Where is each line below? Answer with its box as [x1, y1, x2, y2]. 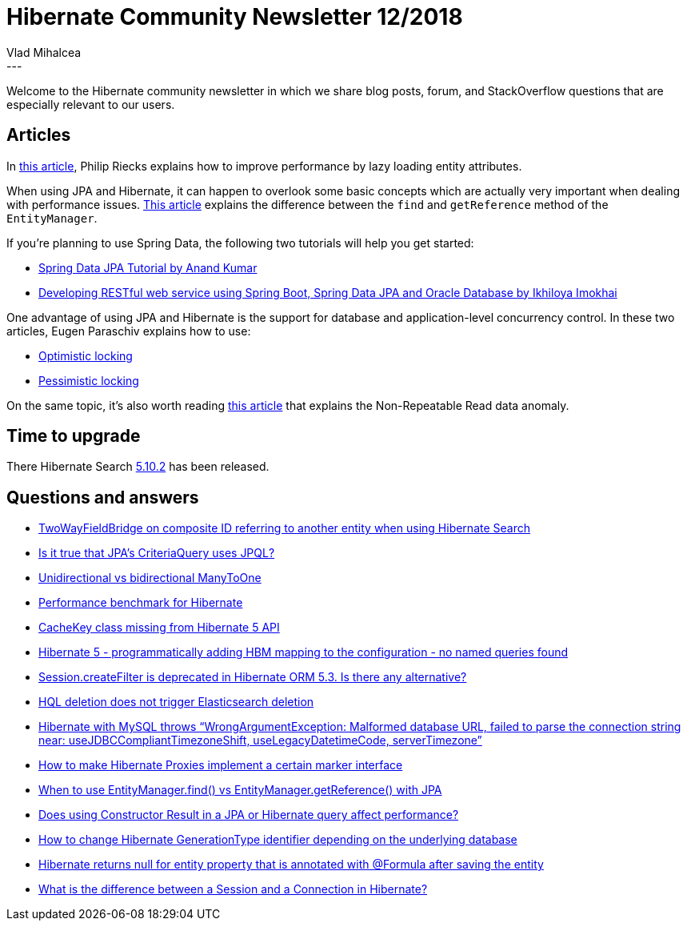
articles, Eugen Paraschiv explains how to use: [6, 323, 251, 338]
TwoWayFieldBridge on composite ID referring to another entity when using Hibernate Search [38, 521, 530, 536]
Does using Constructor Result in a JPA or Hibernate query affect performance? [38, 808, 459, 822]
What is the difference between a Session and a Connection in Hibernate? [38, 882, 428, 897]
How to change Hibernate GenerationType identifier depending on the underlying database [38, 833, 517, 847]
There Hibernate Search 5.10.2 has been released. [6, 459, 270, 474]
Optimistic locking [38, 348, 133, 363]
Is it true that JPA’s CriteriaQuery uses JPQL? [38, 546, 275, 560]
